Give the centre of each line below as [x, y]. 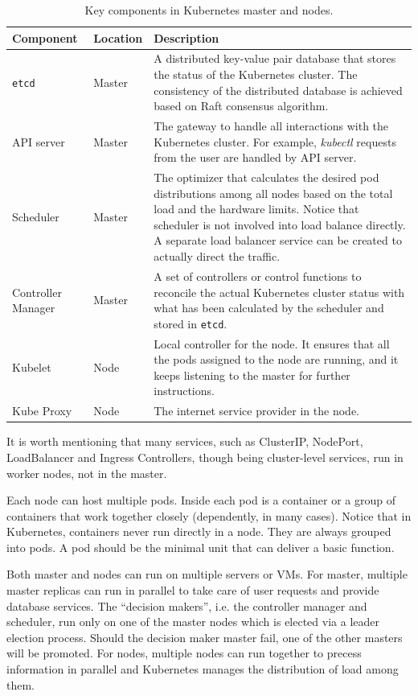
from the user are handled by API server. [255, 157]
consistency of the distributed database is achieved [278, 90]
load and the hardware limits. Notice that [256, 209]
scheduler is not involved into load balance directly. [280, 224]
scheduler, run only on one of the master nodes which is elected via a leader [193, 622]
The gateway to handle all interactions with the [271, 126]
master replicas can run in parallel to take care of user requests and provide [193, 590]
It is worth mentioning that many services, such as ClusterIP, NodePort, [185, 441]
